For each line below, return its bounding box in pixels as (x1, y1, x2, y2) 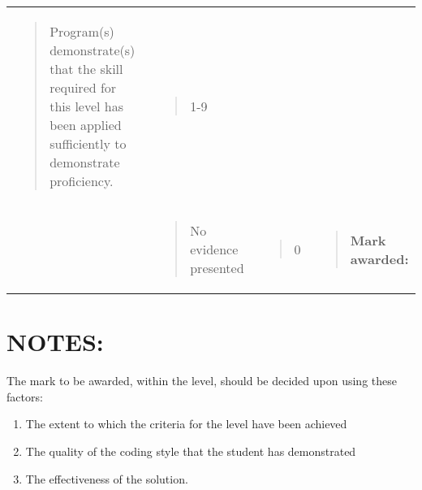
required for (50, 78, 117, 97)
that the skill (50, 59, 123, 78)
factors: (6, 388, 43, 405)
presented (190, 258, 244, 277)
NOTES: (6, 325, 104, 358)
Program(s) (50, 22, 114, 41)
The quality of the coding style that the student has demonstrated (25, 442, 356, 459)
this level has (50, 97, 124, 115)
